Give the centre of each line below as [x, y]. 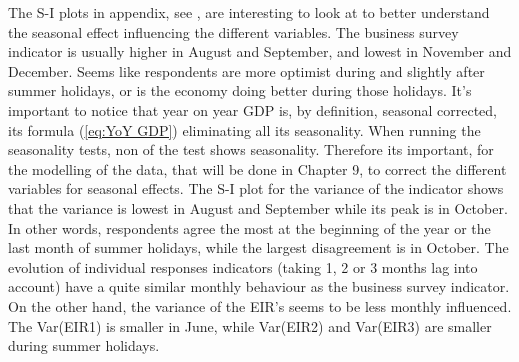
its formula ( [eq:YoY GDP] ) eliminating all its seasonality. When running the [244, 129]
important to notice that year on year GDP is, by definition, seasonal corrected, [252, 109]
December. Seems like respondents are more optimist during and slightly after [246, 70]
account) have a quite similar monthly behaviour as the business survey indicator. [259, 286]
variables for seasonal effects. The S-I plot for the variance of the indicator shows [256, 188]
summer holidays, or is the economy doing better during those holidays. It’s [240, 90]
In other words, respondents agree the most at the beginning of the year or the [249, 227]
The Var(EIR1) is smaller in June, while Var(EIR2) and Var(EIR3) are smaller [250, 325]
